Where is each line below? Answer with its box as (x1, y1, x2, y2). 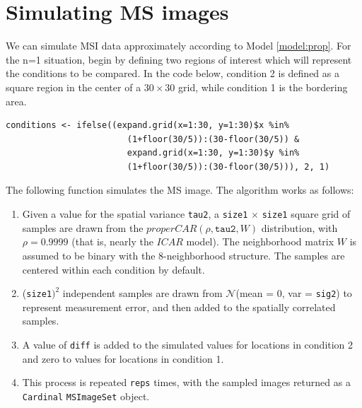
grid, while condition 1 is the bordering (178, 79, 348, 94)
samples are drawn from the (22, 220, 144, 235)
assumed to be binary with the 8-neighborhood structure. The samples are (22, 247, 345, 262)
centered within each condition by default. (22, 262, 205, 276)
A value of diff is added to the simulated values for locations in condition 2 (22, 337, 354, 351)
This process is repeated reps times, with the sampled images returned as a (22, 375, 351, 390)
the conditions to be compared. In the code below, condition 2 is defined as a (6, 66, 339, 81)
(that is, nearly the (71, 234, 153, 249)
